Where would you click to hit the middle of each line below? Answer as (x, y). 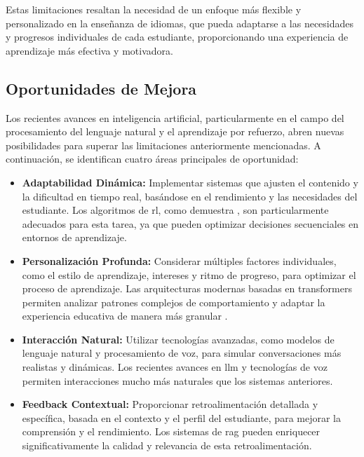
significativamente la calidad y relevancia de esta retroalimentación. (167, 445)
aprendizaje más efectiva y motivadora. (89, 50)
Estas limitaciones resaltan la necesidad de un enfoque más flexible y (154, 9)
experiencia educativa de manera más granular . (125, 316)
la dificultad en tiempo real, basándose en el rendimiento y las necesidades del (190, 196)
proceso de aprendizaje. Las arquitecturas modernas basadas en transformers (187, 288)
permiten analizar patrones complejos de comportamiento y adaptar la (174, 302)
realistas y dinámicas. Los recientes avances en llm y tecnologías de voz (175, 367)
